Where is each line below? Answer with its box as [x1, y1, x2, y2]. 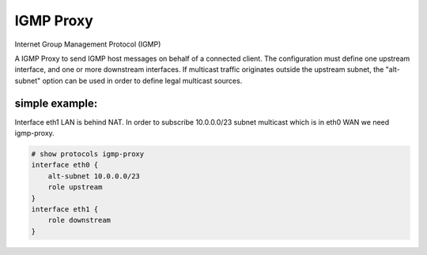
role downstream [47, 216, 111, 225]
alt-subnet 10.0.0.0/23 [47, 171, 140, 181]
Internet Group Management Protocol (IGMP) [14, 39, 161, 49]
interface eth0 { [31, 160, 99, 170]
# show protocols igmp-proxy [31, 150, 145, 158]
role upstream [47, 182, 103, 192]
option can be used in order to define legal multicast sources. [42, 76, 243, 85]
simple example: [14, 96, 98, 110]
